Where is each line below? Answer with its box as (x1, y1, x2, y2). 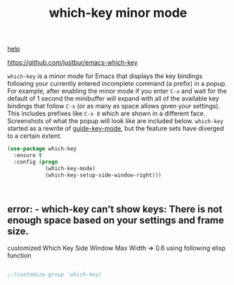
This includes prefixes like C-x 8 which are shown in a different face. (7, 109, 206, 118)
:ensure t (13, 152, 42, 159)
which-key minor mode (48, 5, 188, 21)
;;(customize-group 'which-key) (7, 271, 102, 279)
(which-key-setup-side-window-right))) (44, 171, 162, 179)
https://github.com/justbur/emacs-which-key (7, 58, 138, 67)
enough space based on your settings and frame (7, 214, 225, 226)
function (7, 251, 32, 260)
